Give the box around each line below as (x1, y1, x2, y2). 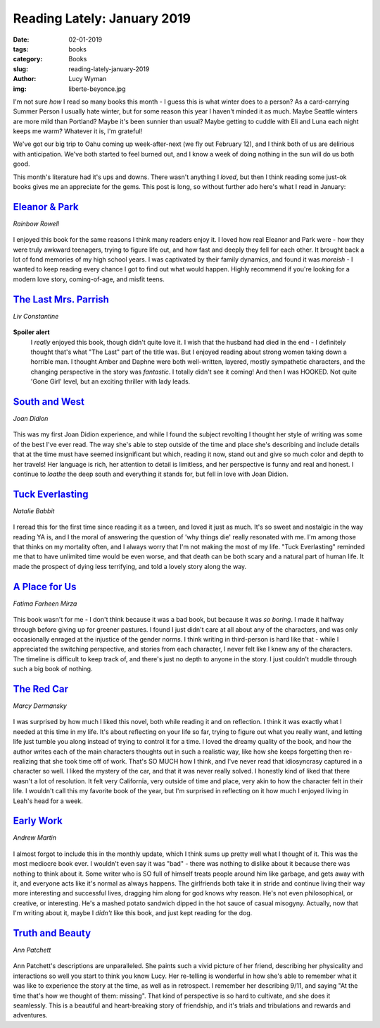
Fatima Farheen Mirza (13, 599, 77, 608)
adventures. (13, 1011, 49, 1020)
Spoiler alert (13, 328, 50, 336)
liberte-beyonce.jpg (68, 85, 126, 93)
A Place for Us (13, 580, 77, 592)
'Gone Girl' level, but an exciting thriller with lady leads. (30, 377, 191, 386)
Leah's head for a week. (13, 797, 84, 805)
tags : (13, 44, 29, 53)
